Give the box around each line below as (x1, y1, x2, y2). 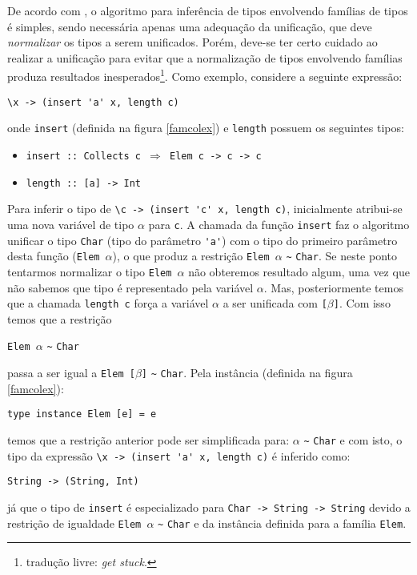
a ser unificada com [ (223, 295, 327, 312)
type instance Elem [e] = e (7, 408, 157, 420)
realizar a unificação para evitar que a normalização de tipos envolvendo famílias (7, 49, 403, 66)
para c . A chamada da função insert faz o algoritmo (148, 215, 410, 232)
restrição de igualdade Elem (7, 514, 142, 531)
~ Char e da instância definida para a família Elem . (158, 514, 407, 531)
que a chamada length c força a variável (7, 295, 209, 312)
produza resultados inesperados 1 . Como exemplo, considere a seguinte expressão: (7, 66, 403, 85)
